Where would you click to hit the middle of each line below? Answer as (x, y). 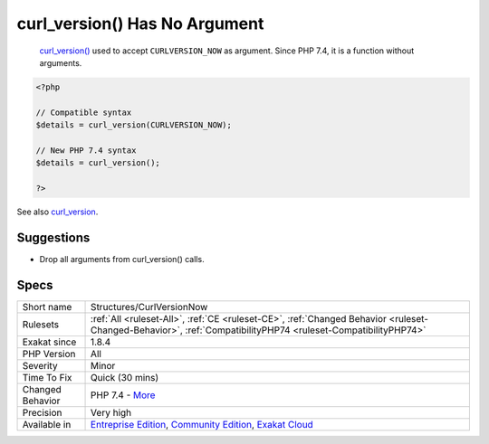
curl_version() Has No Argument (140, 24)
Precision (42, 412)
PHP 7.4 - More (123, 395)
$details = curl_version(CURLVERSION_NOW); (134, 125)
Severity (40, 365)
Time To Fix (47, 377)
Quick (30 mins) (125, 377)
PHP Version (49, 354)
